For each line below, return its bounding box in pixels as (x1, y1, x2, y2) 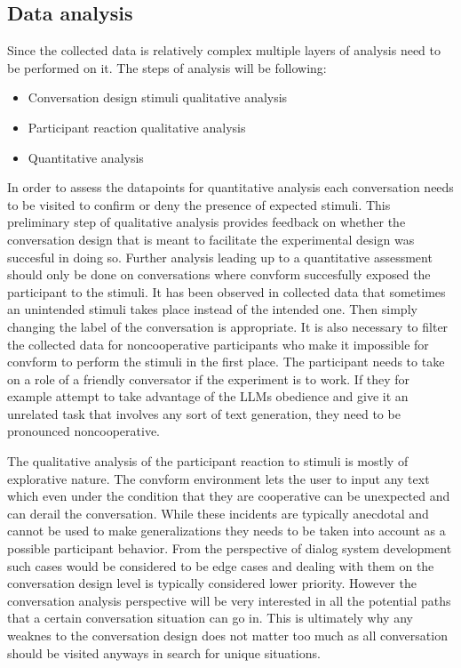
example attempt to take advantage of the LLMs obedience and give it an (7, 387, 409, 406)
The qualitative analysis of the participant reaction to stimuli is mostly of (7, 452, 409, 471)
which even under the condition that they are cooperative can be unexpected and (7, 487, 450, 505)
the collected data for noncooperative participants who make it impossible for (7, 334, 429, 353)
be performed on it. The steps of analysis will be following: (7, 58, 327, 76)
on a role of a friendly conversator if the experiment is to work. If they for (7, 369, 410, 388)
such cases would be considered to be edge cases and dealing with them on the (7, 556, 434, 575)
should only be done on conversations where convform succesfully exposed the (7, 265, 431, 284)
